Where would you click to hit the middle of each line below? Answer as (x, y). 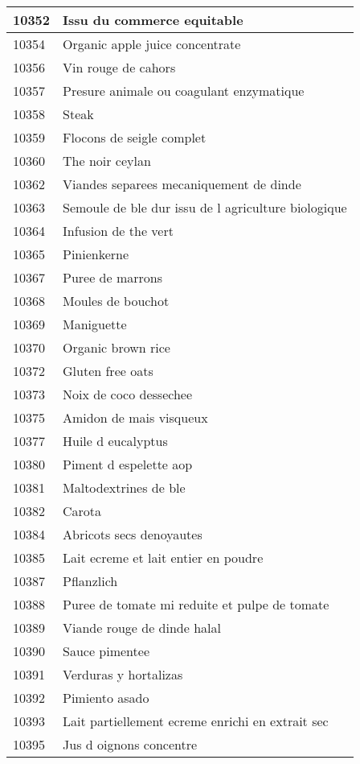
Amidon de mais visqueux (135, 417)
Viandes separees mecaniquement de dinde (182, 184)
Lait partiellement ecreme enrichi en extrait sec (196, 721)
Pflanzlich (90, 581)
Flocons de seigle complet (135, 137)
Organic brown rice (117, 347)
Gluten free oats (108, 371)
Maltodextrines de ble (124, 487)
